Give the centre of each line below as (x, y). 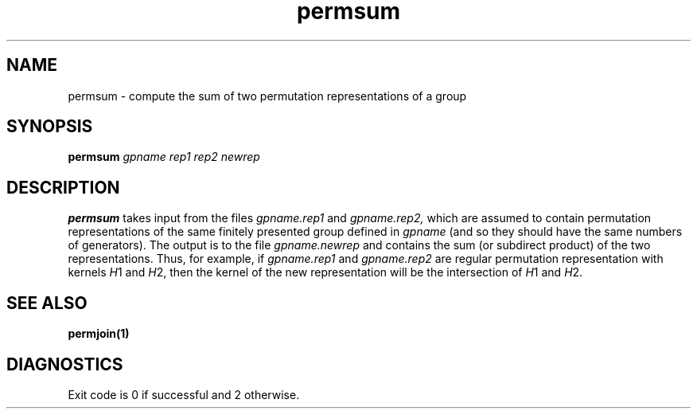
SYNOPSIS (50, 127)
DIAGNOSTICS (65, 364)
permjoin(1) (99, 334)
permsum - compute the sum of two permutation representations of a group (267, 96)
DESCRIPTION (63, 187)
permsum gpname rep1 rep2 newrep (164, 157)
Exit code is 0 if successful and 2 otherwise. (184, 394)
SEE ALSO (47, 303)
